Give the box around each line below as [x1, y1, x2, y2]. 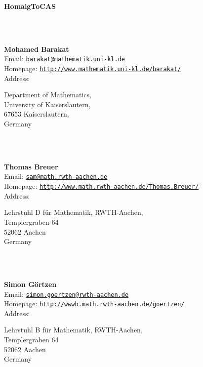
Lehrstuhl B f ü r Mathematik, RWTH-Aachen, [4, 325, 143, 335]
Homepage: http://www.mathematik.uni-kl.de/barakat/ [4, 63, 181, 74]
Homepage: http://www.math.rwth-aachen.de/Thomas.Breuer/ [4, 181, 199, 191]
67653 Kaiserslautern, [4, 109, 69, 119]
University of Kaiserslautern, [4, 99, 91, 109]
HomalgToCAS [4, 1, 56, 11]
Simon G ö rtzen [4, 279, 57, 289]
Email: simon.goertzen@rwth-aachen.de [4, 288, 129, 299]
